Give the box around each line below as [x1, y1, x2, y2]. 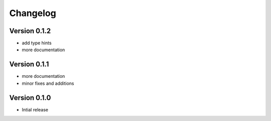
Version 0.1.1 [9, 60, 49, 69]
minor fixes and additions [22, 80, 74, 86]
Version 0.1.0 [9, 93, 51, 102]
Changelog [9, 8, 56, 19]
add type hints [22, 40, 52, 46]
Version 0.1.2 [9, 27, 51, 35]
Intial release [22, 106, 49, 112]
